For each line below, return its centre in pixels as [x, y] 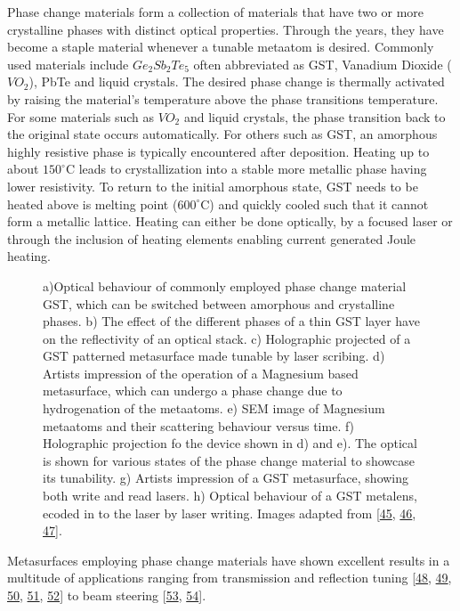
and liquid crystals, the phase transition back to [315, 116]
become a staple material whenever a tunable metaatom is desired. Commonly [221, 47]
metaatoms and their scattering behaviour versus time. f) [199, 425]
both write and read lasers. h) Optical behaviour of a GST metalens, [230, 496]
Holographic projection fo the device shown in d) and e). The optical [230, 443]
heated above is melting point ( [93, 204]
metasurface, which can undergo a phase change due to [193, 391]
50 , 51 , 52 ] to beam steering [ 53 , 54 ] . [107, 595]
